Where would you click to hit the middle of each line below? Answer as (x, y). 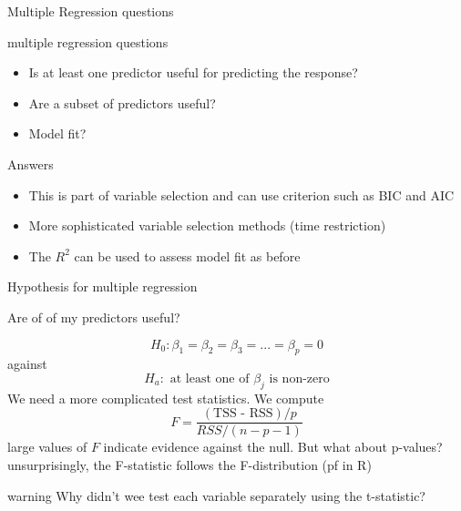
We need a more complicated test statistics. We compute (166, 398)
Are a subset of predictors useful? (122, 102)
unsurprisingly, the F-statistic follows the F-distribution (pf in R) (190, 464)
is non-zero (299, 378)
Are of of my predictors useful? (94, 317)
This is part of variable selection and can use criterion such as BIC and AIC (241, 194)
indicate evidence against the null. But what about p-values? (273, 447)
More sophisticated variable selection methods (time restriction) (207, 225)
